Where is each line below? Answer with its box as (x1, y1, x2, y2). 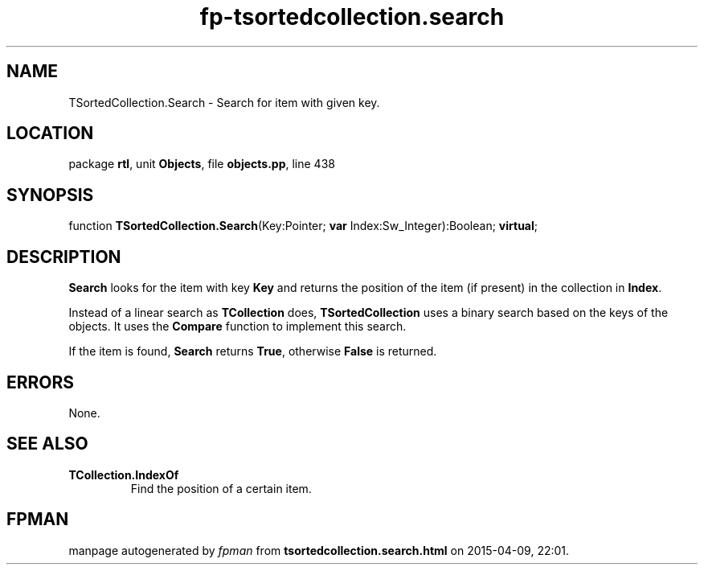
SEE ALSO (6, 433, 88, 454)
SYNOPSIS (6, 184, 94, 205)
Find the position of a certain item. (130, 481, 312, 495)
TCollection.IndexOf (68, 467, 179, 482)
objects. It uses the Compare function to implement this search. (68, 319, 407, 334)
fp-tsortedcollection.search (199, 3, 505, 31)
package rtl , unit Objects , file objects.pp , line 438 (68, 157, 335, 171)
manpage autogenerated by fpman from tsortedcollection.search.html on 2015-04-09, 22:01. (68, 543, 570, 557)
